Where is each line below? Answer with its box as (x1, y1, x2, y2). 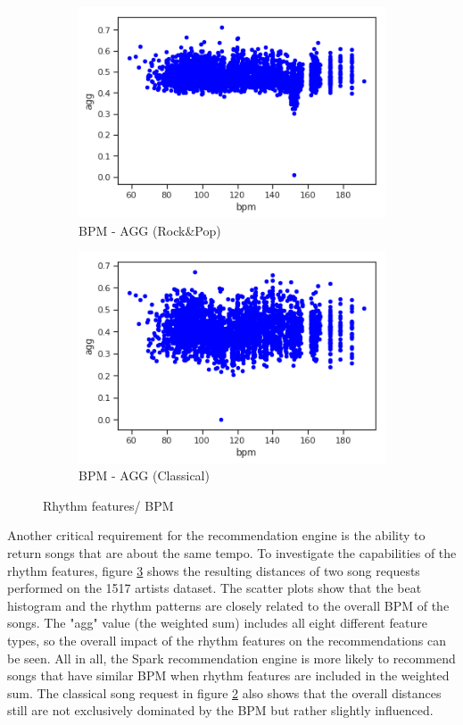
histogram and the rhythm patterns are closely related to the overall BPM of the (7, 596, 450, 614)
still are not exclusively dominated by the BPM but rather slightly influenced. (7, 701, 434, 720)
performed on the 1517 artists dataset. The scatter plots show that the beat (7, 579, 422, 597)
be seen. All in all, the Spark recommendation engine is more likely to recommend (7, 648, 456, 667)
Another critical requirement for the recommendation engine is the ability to (7, 526, 426, 545)
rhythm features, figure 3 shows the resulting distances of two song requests (7, 561, 420, 579)
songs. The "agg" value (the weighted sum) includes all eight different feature (7, 613, 427, 632)
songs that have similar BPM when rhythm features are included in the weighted (7, 666, 450, 685)
